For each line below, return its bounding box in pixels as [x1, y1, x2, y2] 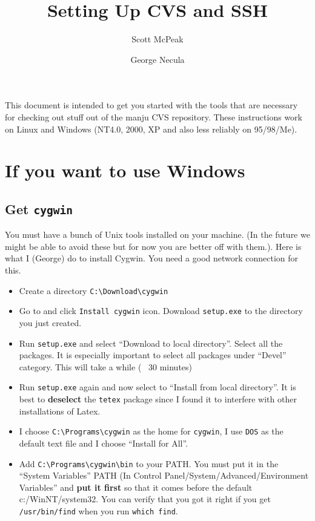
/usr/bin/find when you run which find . [19, 504, 178, 517]
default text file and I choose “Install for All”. [19, 436, 188, 449]
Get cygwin [5, 199, 73, 218]
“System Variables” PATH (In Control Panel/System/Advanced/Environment [19, 469, 309, 482]
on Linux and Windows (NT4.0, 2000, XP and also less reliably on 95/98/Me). [5, 122, 297, 135]
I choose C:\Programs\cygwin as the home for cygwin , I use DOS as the [19, 425, 283, 437]
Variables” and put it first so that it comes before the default [19, 480, 253, 493]
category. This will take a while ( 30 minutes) [19, 360, 193, 373]
